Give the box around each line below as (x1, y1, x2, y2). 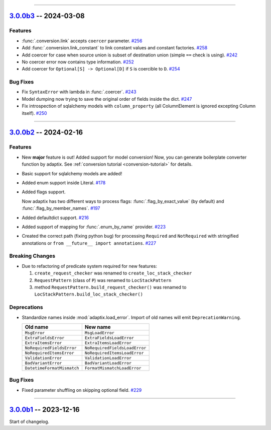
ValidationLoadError (84, 355, 132, 361)
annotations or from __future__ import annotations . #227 (22, 240, 157, 246)
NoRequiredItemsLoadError (84, 350, 144, 355)
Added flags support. (22, 189, 66, 195)
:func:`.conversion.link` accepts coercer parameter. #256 (22, 38, 143, 44)
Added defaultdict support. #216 (22, 214, 89, 221)
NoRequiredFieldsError (25, 345, 77, 350)
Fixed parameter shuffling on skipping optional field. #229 (22, 387, 142, 393)
